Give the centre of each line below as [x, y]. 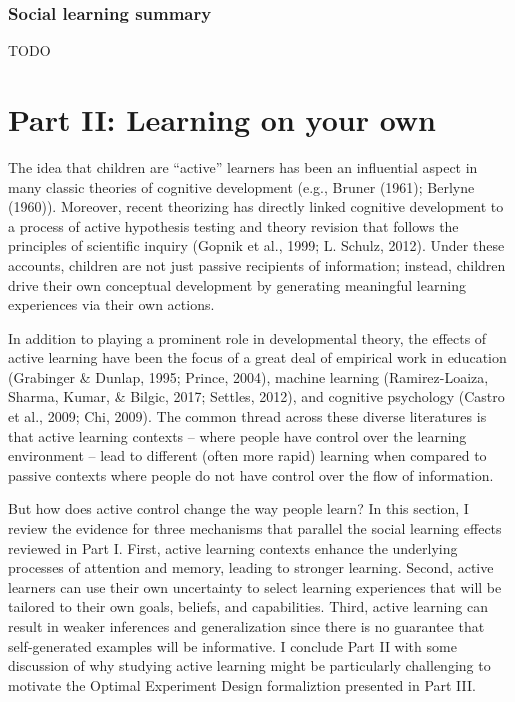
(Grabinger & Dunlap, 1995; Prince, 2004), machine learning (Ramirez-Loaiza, [248, 376]
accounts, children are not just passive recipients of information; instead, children [257, 264]
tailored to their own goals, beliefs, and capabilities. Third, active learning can [248, 606]
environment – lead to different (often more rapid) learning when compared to [247, 455]
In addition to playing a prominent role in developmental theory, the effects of [247, 337]
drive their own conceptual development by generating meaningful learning [237, 284]
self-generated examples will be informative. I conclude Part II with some [232, 645]
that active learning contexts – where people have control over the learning [237, 435]
